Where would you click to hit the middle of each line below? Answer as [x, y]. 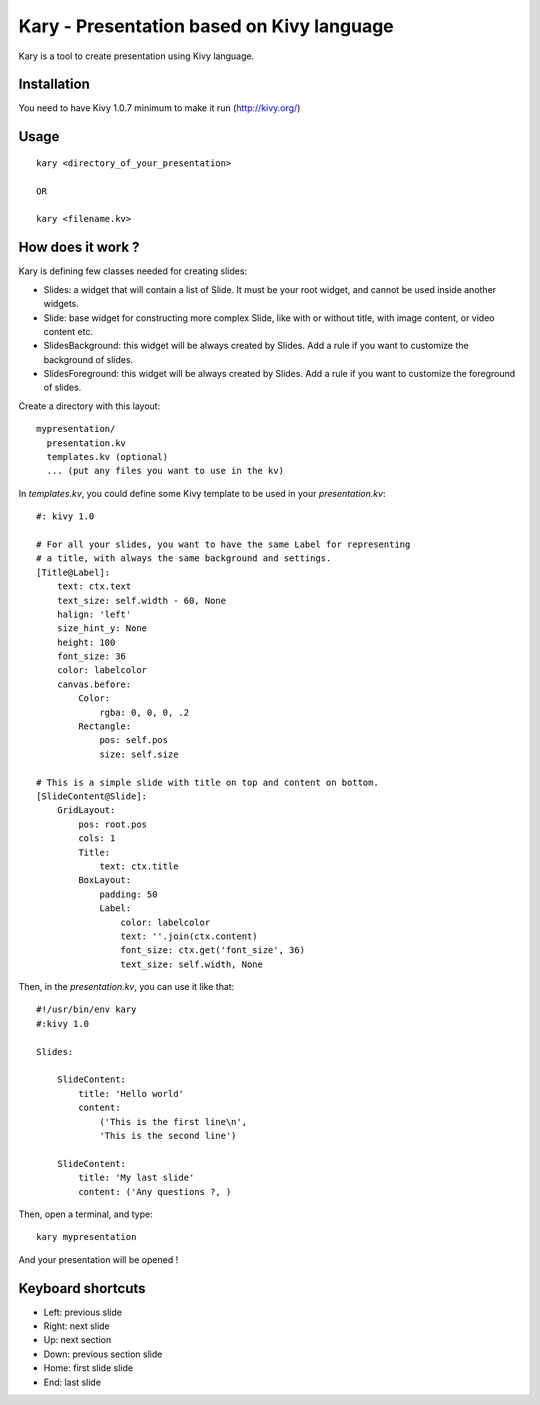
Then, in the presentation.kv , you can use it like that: [126, 987]
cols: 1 [97, 838]
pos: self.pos [134, 740]
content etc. [68, 331]
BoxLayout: [105, 880]
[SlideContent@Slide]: [92, 796]
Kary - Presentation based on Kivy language [206, 26]
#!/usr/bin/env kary [86, 1009]
